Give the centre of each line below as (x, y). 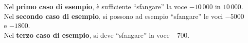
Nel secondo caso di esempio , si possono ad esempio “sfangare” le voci (114, 16)
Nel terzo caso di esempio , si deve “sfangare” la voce (87, 35)
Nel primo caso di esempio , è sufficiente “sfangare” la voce (96, 6)
